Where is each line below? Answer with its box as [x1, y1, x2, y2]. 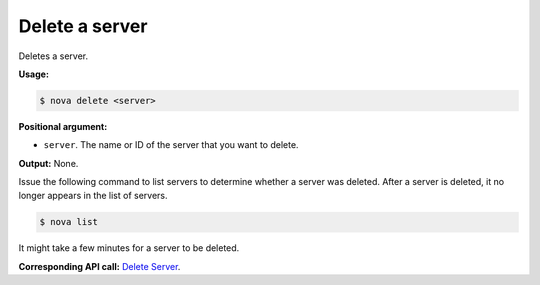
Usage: [18, 68, 50, 80]
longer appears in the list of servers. [18, 190, 169, 202]
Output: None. [18, 157, 79, 169]
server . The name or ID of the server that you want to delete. [43, 139, 299, 151]
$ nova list [39, 216, 99, 228]
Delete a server [18, 15, 148, 37]
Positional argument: [18, 120, 108, 132]
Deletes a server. [18, 50, 89, 62]
